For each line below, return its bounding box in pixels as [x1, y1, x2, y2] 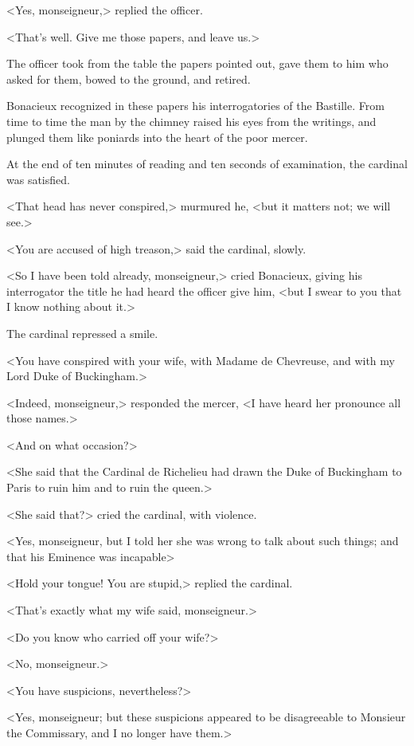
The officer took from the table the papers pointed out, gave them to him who [6, 55, 389, 72]
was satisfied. [6, 171, 70, 187]
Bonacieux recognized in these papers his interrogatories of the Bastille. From [6, 97, 385, 114]
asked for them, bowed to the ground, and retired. [6, 70, 251, 87]
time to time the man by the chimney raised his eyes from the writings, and [6, 112, 377, 129]
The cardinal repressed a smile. [6, 324, 158, 341]
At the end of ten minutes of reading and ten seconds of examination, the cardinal [6, 155, 408, 172]
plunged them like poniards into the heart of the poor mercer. [6, 128, 308, 145]
